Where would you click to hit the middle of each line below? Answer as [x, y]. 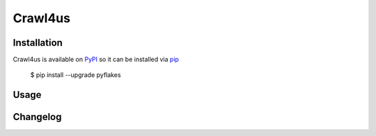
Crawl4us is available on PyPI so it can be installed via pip [96, 60]
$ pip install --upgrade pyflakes [76, 75]
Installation [38, 43]
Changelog [37, 117]
